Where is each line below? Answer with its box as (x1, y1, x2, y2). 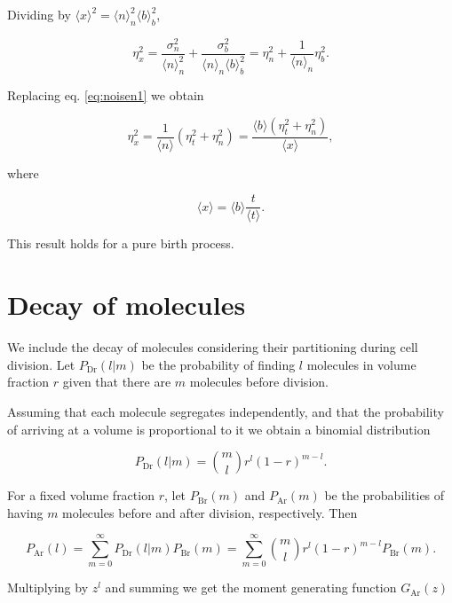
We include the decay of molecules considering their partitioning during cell (7, 338, 418, 356)
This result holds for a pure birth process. (7, 234, 234, 253)
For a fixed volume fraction (7, 486, 155, 505)
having (7, 503, 44, 521)
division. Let (7, 355, 75, 373)
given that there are (62, 372, 171, 391)
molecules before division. (189, 372, 329, 391)
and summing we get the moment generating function (105, 578, 397, 597)
